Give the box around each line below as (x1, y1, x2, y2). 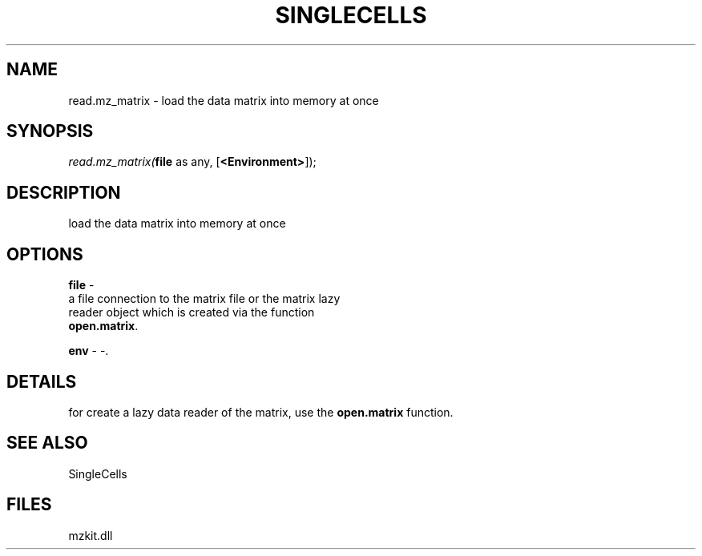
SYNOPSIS (6, 121, 94, 142)
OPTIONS (6, 244, 83, 264)
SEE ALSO (6, 433, 88, 453)
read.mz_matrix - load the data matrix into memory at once (68, 93, 379, 107)
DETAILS (6, 371, 77, 392)
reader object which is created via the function (68, 305, 315, 320)
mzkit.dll (68, 528, 113, 542)
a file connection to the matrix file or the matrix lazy (68, 292, 341, 306)
